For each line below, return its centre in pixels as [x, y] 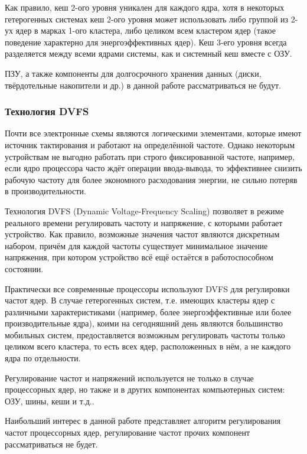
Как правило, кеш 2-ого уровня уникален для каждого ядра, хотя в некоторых [145, 7]
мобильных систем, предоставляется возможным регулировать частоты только [145, 334]
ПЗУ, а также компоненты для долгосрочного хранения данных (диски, [133, 73]
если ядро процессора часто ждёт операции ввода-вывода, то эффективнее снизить [153, 168]
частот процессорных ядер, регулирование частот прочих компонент [127, 432]
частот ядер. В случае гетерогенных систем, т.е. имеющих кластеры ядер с [140, 300]
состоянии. [24, 268]
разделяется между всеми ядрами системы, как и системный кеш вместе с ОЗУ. [148, 53]
